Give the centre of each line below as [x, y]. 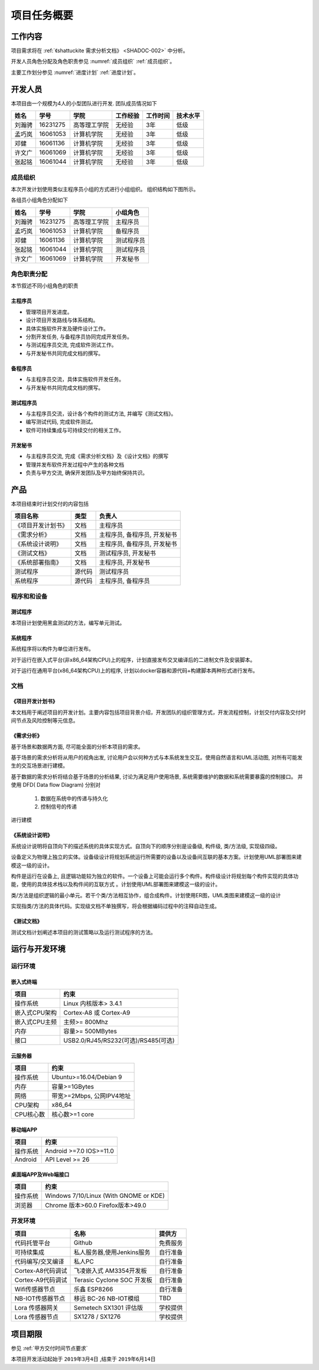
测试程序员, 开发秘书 [127, 553]
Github [83, 1243]
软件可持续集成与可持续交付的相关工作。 [75, 430]
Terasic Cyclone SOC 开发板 [113, 1280]
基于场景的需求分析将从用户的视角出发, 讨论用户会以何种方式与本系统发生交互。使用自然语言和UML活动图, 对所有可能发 [157, 758]
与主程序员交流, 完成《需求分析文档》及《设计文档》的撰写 [97, 456]
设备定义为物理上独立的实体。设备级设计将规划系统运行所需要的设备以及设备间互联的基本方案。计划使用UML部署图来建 [156, 857]
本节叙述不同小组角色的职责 [45, 286]
